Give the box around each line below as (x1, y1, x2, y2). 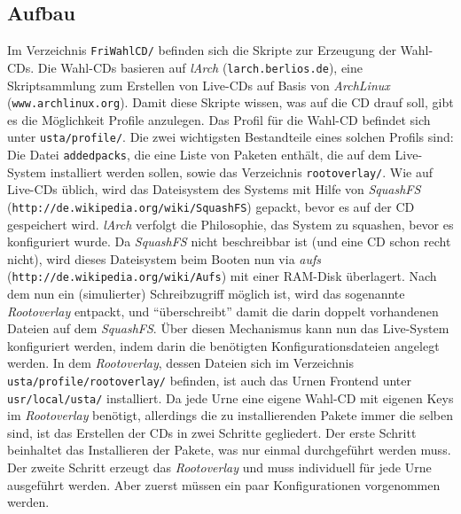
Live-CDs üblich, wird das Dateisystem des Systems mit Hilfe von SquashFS (7, 180, 421, 199)
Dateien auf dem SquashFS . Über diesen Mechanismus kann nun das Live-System (7, 319, 449, 338)
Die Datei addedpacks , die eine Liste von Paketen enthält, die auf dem (7, 145, 391, 164)
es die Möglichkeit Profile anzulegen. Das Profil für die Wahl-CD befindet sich (7, 110, 431, 128)
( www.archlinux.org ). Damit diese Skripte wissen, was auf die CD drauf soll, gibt (7, 93, 454, 112)
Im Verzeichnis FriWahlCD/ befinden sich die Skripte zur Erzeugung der (7, 41, 396, 59)
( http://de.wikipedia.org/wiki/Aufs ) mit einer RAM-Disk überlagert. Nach (7, 267, 437, 285)
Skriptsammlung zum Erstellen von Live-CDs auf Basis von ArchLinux (7, 75, 390, 94)
